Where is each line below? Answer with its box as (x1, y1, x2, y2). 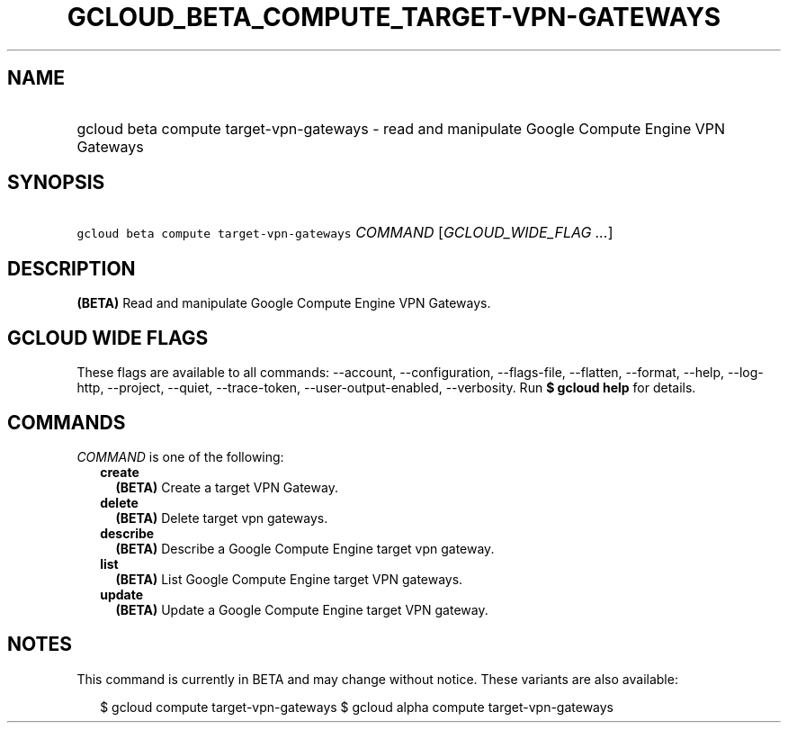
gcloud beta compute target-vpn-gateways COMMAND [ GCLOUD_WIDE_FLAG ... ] (76, 223, 613, 242)
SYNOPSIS (7, 171, 105, 194)
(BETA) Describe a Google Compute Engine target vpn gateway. (115, 540, 495, 556)
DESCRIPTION (7, 257, 136, 280)
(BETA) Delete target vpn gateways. (115, 509, 328, 526)
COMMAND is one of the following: (76, 448, 284, 464)
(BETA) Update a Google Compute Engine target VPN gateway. (115, 601, 488, 617)
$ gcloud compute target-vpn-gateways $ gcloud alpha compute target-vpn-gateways (100, 698, 614, 715)
